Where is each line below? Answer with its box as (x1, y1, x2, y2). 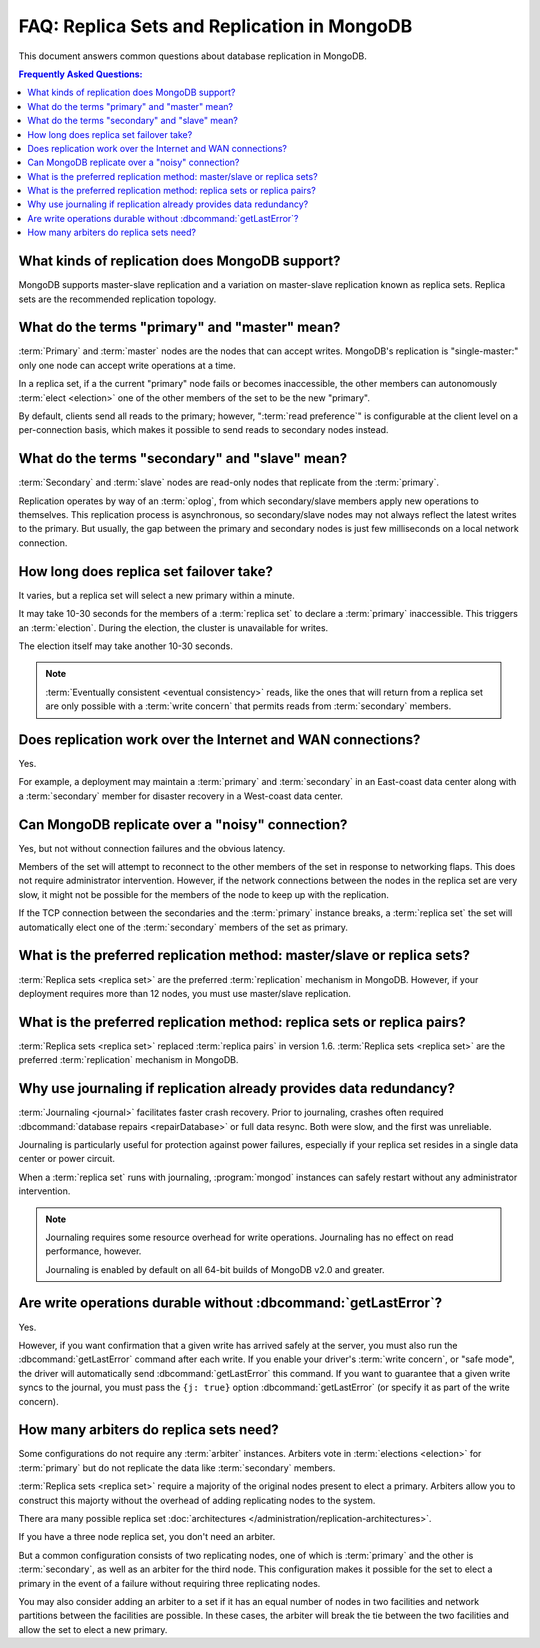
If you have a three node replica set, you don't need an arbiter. (18, 1531, 276, 1543)
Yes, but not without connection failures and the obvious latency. (18, 842, 286, 854)
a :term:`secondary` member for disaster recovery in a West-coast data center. (18, 790, 344, 802)
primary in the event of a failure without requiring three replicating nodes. (18, 1577, 321, 1589)
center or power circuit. (18, 1153, 115, 1165)
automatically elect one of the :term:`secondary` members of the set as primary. (18, 921, 349, 933)
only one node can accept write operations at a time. (18, 359, 236, 371)
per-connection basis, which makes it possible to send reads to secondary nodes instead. (18, 424, 389, 436)
